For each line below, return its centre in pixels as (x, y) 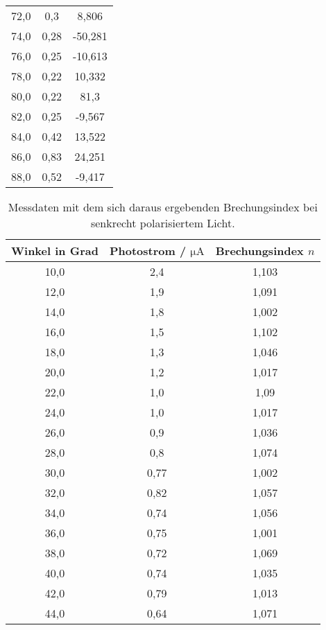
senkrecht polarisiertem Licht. (163, 223)
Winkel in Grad (55, 251)
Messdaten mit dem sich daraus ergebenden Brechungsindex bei (163, 207)
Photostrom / (148, 251)
